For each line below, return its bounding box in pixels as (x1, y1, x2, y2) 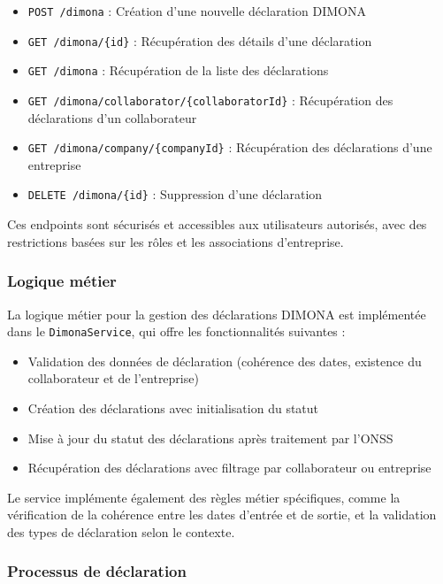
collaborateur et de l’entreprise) (27, 369, 199, 388)
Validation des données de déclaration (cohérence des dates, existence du (27, 351, 422, 370)
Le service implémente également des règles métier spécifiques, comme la (7, 488, 401, 506)
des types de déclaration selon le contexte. (7, 522, 235, 541)
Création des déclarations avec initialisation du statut (27, 398, 319, 417)
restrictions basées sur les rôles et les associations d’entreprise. (7, 232, 344, 250)
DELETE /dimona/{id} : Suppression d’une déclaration (27, 185, 323, 204)
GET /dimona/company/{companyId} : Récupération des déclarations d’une (27, 138, 432, 157)
